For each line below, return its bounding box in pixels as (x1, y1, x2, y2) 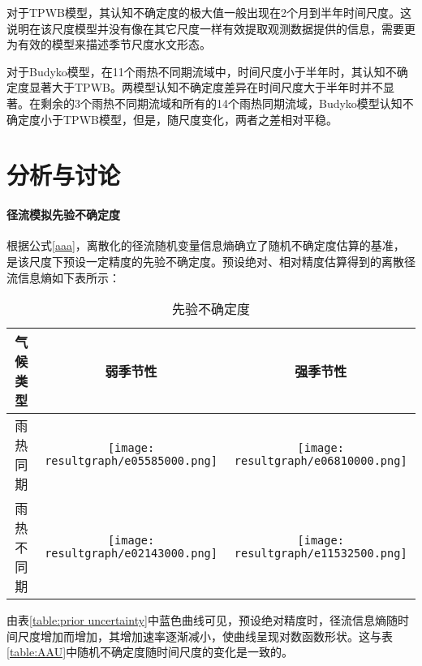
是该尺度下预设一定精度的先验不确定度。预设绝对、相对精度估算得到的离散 (6, 252, 404, 269)
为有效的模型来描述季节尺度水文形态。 (6, 36, 211, 53)
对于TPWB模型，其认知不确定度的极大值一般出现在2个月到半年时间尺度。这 (6, 4, 411, 20)
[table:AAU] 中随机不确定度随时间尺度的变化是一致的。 (6, 643, 294, 660)
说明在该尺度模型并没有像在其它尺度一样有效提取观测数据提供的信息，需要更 (6, 19, 416, 37)
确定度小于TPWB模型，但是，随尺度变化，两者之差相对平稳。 (6, 110, 338, 127)
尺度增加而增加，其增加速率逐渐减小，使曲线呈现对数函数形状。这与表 (17, 627, 393, 644)
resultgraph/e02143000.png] (45, 547, 217, 561)
